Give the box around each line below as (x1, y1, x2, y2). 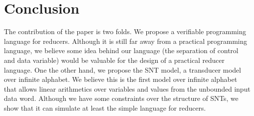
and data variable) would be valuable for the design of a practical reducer (4, 55, 225, 65)
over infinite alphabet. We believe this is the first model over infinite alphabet (4, 74, 237, 84)
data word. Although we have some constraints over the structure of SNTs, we (4, 93, 238, 103)
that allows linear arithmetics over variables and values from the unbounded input (4, 83, 251, 94)
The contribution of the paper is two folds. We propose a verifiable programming (4, 26, 246, 37)
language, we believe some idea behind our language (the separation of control (4, 45, 238, 56)
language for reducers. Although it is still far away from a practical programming (4, 36, 247, 46)
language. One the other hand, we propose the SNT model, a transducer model (4, 64, 241, 75)
